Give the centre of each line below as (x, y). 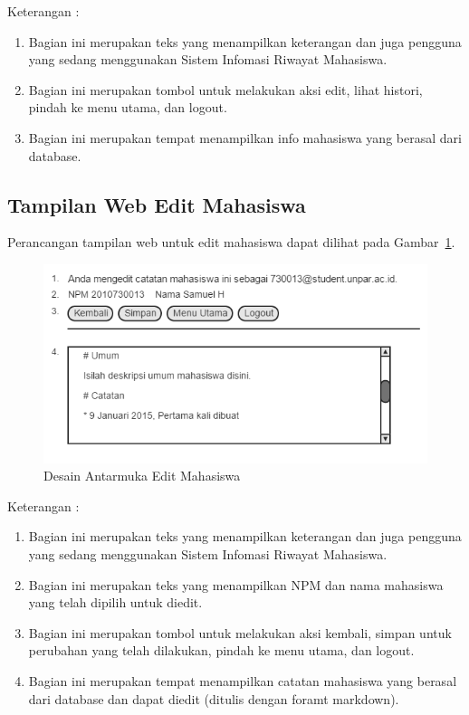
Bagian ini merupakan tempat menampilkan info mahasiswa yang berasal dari (245, 137)
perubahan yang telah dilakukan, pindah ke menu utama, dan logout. (221, 650)
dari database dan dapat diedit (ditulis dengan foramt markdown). (214, 698)
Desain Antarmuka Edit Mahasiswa (142, 476)
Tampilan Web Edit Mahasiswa (157, 204)
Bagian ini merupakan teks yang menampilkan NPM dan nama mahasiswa (236, 584)
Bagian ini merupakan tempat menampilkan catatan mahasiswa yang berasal (243, 681)
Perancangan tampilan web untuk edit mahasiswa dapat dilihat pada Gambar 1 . (231, 242)
